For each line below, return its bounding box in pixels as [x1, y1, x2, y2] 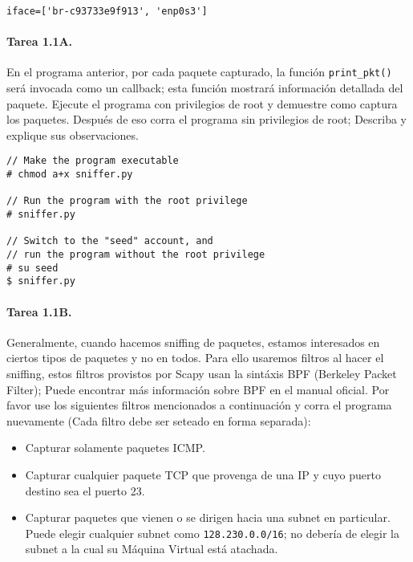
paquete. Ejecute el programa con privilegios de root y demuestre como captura [6, 95, 398, 112]
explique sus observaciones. [6, 126, 139, 143]
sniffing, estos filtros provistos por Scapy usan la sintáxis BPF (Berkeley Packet [6, 365, 397, 382]
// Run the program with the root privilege [6, 195, 248, 207]
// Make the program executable [6, 155, 179, 167]
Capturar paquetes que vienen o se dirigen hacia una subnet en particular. [25, 509, 391, 526]
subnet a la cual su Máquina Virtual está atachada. [25, 540, 278, 557]
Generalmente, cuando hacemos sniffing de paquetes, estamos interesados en [6, 333, 380, 350]
